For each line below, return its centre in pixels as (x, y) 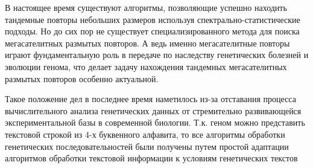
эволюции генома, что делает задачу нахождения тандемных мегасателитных (146, 66)
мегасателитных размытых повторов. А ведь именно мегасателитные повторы (147, 43)
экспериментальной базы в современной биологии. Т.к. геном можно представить (155, 122)
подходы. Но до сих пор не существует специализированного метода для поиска (152, 31)
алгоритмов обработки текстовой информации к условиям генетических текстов (151, 158)
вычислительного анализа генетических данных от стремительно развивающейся (153, 110)
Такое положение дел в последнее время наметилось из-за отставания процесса (150, 99)
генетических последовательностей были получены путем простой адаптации (147, 146)
